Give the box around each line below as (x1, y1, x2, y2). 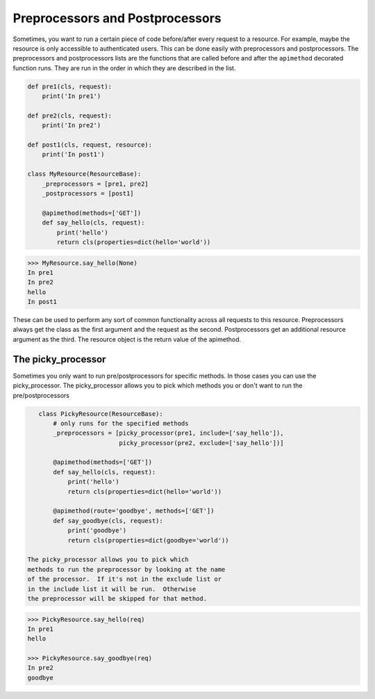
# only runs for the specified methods (53, 419, 189, 427)
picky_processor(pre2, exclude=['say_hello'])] (119, 439, 284, 447)
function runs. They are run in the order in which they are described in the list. (12, 63, 236, 72)
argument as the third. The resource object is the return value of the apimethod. (12, 335, 242, 344)
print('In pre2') (42, 122, 101, 129)
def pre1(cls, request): (27, 82, 112, 90)
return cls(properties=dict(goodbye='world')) (67, 536, 229, 544)
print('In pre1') (42, 93, 101, 100)
